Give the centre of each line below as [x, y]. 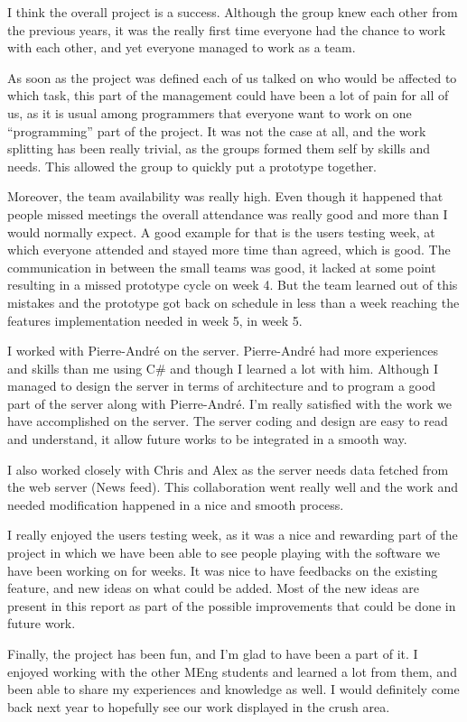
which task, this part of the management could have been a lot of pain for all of [228, 95]
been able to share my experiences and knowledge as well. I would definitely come [233, 689]
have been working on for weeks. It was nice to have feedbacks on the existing [223, 570]
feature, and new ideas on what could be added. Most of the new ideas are [214, 588]
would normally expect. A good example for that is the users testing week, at [221, 231]
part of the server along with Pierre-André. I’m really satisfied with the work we [229, 403]
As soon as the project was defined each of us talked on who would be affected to [232, 77]
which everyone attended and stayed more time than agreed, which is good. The [229, 250]
